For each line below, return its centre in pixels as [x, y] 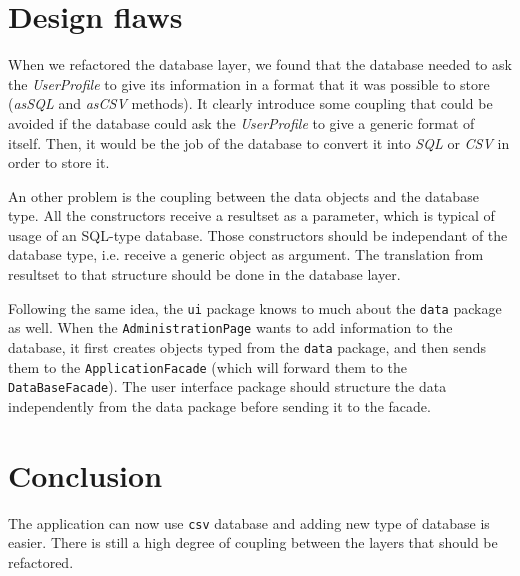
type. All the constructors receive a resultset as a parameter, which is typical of [251, 215]
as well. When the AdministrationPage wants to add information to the [230, 327]
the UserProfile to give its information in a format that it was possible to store [249, 83]
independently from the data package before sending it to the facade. [219, 405]
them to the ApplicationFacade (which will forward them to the [208, 366]
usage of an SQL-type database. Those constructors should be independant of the [258, 234]
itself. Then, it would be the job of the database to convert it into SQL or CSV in [259, 142]
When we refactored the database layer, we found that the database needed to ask [260, 64]
